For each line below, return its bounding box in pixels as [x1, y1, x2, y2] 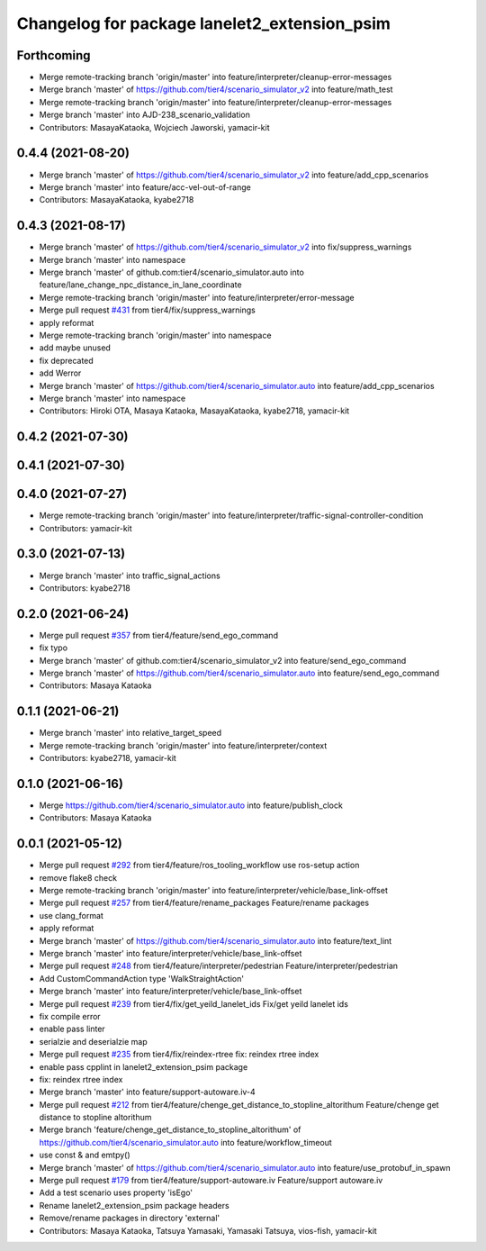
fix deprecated [39, 355, 94, 366]
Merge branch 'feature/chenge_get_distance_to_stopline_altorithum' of [39, 1124, 301, 1135]
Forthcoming [16, 48, 91, 63]
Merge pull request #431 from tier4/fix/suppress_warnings [39, 304, 256, 315]
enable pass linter [39, 1023, 105, 1035]
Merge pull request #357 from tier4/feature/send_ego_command [39, 630, 279, 640]
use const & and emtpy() [39, 1149, 130, 1161]
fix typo [39, 642, 67, 653]
